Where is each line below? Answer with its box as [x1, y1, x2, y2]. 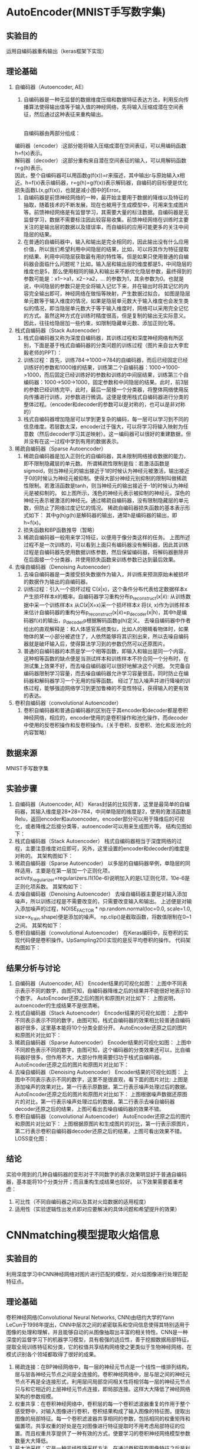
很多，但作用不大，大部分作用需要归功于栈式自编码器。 [30, 1053, 165, 1061]
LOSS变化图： [14, 1135, 49, 1142]
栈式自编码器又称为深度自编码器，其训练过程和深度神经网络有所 [23, 334, 179, 341]
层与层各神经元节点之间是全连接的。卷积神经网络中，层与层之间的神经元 [14, 1370, 190, 1377]
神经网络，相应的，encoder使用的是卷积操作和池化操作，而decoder [23, 714, 189, 721]
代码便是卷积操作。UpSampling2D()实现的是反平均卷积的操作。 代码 [19, 936, 186, 944]
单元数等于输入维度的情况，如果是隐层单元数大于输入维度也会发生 [23, 297, 184, 304]
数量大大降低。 [14, 1437, 51, 1444]
